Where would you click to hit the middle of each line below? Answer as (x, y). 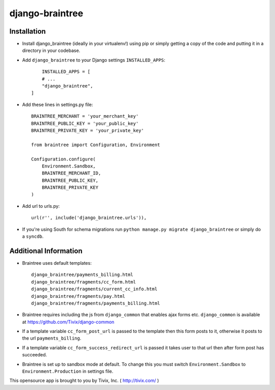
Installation (28, 31)
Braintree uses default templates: (57, 263)
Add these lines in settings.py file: (58, 104)
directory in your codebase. (51, 50)
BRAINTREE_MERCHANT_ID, (71, 173)
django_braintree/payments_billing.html (82, 275)
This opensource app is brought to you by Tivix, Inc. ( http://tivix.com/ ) (84, 381)
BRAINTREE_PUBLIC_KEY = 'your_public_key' (85, 123)
